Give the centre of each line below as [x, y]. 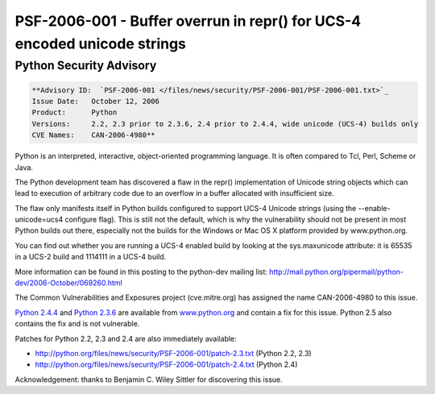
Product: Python [75, 112]
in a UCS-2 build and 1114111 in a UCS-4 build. [91, 257]
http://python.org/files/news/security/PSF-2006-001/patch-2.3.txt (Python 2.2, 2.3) [173, 353]
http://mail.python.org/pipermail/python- [336, 272]
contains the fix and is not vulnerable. [77, 324]
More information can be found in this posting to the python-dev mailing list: [141, 272]
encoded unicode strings [101, 44]
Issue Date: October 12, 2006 [96, 101]
